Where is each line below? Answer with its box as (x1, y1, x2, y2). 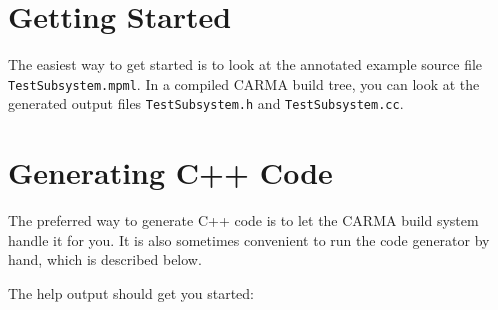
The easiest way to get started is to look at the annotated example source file (8, 54, 483, 75)
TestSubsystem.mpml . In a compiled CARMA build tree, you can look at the (8, 73, 480, 94)
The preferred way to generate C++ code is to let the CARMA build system (8, 210, 479, 231)
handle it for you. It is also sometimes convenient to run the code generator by (8, 229, 490, 250)
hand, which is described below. (8, 249, 202, 270)
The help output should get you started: (8, 282, 254, 303)
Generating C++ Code (8, 152, 333, 193)
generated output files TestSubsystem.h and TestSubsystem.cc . (8, 93, 404, 114)
